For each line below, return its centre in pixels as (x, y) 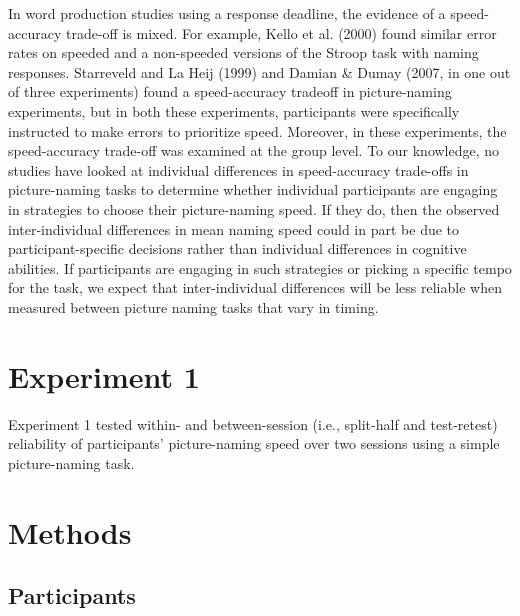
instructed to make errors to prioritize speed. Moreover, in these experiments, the (257, 130)
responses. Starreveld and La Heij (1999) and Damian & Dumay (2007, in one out (259, 71)
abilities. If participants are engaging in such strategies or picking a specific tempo (260, 267)
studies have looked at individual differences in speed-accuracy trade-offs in (238, 169)
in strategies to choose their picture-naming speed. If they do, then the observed (254, 208)
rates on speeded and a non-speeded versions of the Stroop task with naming (243, 52)
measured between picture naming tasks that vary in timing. (193, 306)
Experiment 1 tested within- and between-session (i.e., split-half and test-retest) (253, 423)
